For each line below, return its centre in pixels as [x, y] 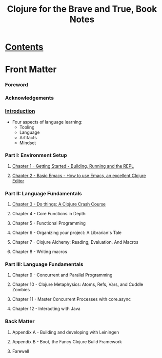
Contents [24, 47]
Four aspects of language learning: [47, 122]
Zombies [21, 290]
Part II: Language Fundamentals [43, 193]
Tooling [27, 127]
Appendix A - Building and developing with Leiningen [65, 332]
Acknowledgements [30, 98]
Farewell [20, 351]
